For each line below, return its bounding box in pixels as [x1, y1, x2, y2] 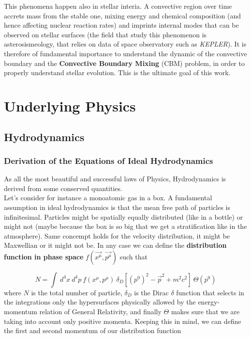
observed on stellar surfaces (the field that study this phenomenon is [4, 29, 207, 39]
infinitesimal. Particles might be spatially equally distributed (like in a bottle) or [4, 211, 243, 222]
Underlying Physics [4, 96, 136, 115]
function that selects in [176, 287, 244, 297]
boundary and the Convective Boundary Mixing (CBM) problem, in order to [4, 58, 245, 68]
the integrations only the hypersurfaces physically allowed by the [4, 297, 196, 307]
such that [119, 251, 148, 261]
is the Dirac [134, 287, 169, 297]
